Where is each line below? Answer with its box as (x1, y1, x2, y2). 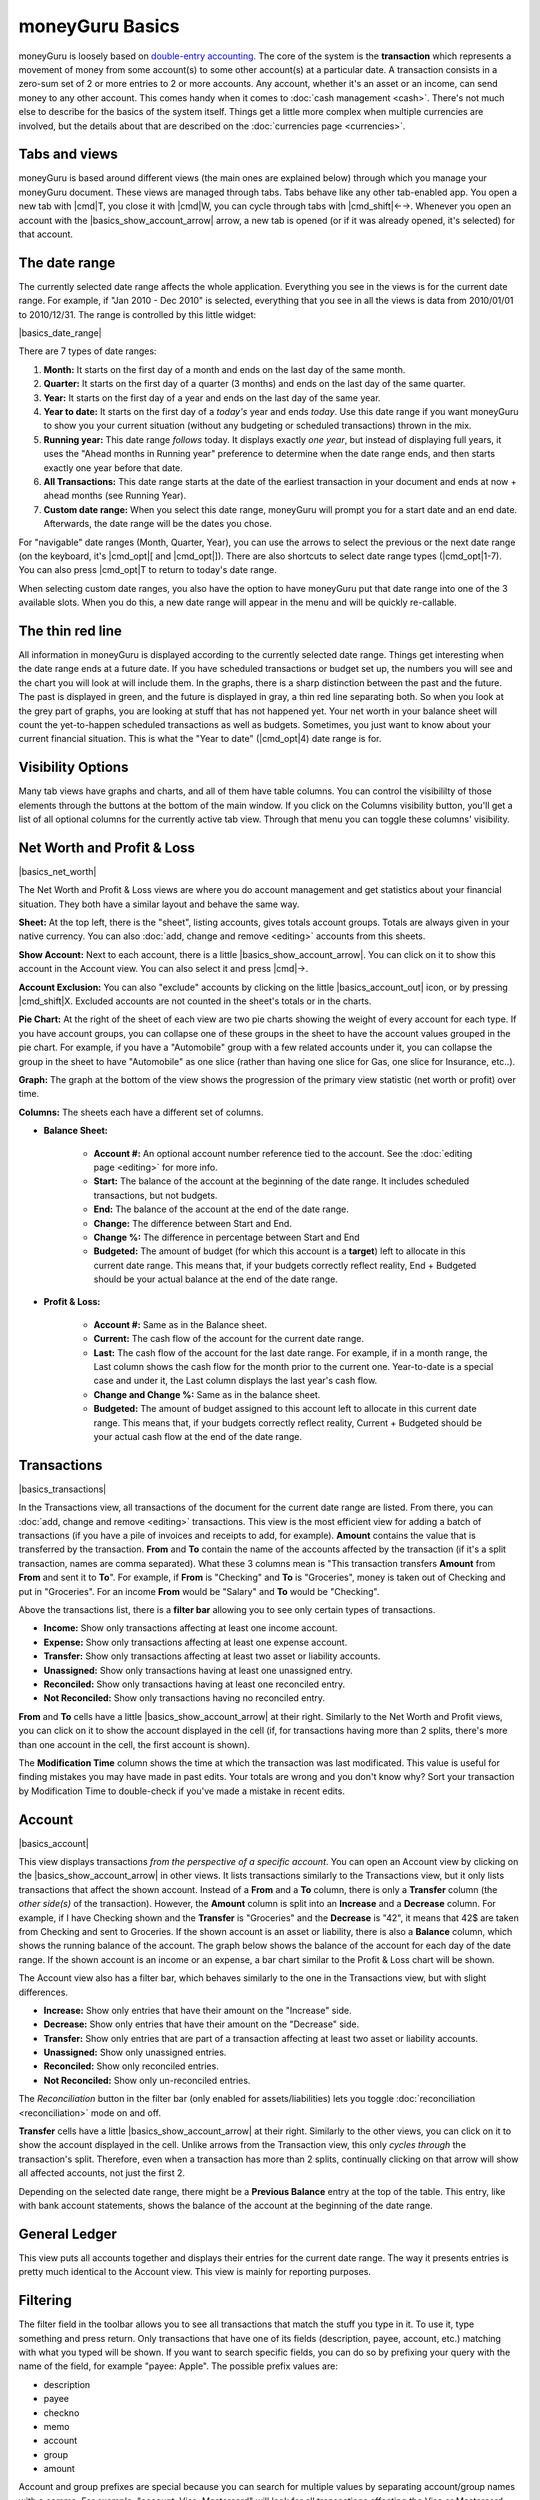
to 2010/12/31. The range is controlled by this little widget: (18, 308, 257, 320)
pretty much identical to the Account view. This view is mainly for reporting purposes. (18, 2266, 372, 2278)
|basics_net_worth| (18, 865, 97, 877)
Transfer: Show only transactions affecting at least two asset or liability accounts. (43, 1650, 381, 1662)
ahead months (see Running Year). (43, 490, 187, 502)
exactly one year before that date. (43, 461, 184, 474)
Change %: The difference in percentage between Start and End (93, 1231, 360, 1243)
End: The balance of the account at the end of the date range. (93, 1203, 349, 1215)
